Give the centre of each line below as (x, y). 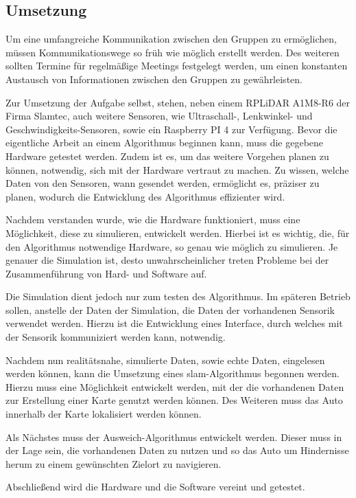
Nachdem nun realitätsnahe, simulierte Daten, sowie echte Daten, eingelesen (165, 360)
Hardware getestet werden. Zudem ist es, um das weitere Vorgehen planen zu (167, 156)
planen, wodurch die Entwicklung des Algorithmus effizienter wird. (145, 196)
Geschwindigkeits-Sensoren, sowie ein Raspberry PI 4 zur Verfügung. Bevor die (171, 129)
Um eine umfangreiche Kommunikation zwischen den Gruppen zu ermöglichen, (171, 39)
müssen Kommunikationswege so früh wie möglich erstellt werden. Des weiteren (173, 52)
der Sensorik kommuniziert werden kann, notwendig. (116, 337)
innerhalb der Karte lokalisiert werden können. (104, 414)
